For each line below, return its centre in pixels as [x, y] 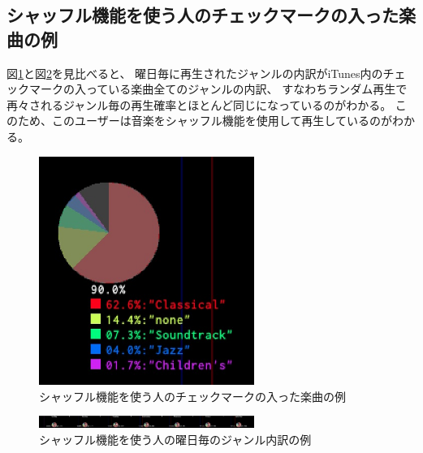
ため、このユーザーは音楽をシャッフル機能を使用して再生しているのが [205, 121]
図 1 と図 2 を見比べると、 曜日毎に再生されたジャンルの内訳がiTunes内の [195, 73]
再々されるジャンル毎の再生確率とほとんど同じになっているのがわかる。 [199, 104]
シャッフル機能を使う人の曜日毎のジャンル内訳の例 [175, 439]
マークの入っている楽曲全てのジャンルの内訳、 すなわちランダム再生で [218, 89]
